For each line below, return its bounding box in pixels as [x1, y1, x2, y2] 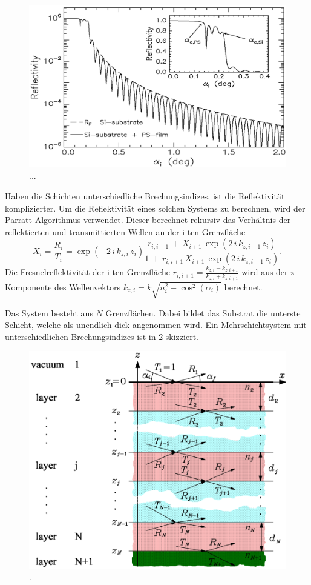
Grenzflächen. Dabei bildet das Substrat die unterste [105, 306, 301, 319]
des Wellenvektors [54, 280, 121, 293]
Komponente [5, 280, 52, 293]
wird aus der [241, 266, 288, 278]
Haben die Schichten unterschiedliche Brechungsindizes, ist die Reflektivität [5, 190, 285, 202]
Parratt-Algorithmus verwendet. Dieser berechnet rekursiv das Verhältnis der [5, 213, 291, 226]
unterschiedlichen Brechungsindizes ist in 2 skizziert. [5, 330, 198, 343]
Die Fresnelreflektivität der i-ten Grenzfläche [5, 266, 170, 278]
